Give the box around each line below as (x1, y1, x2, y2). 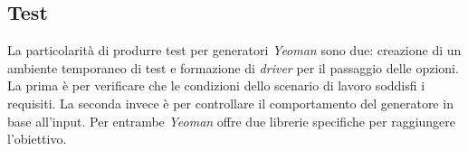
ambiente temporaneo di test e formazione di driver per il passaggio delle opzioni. (7, 58, 459, 77)
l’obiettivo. (7, 129, 67, 148)
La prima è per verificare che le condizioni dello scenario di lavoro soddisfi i (7, 76, 425, 95)
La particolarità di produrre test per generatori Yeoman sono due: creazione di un (7, 41, 462, 60)
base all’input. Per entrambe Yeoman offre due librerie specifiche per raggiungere (7, 111, 456, 130)
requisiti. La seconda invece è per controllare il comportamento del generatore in (7, 93, 454, 112)
